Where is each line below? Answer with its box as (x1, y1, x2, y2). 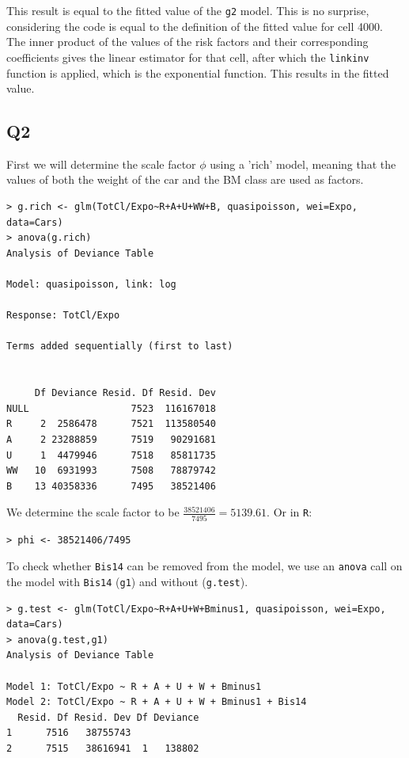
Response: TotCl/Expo (6, 310, 120, 322)
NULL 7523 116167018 (6, 402, 216, 414)
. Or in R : (267, 504, 312, 520)
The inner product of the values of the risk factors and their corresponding (6, 33, 369, 50)
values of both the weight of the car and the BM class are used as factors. (6, 171, 364, 188)
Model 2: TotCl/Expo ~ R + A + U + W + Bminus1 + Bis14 (6, 696, 307, 708)
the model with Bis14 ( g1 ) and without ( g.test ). (6, 573, 248, 589)
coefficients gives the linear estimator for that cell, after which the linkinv (6, 48, 369, 65)
